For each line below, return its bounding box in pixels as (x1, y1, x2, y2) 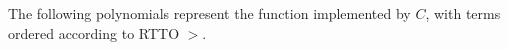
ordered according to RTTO (8, 22, 180, 43)
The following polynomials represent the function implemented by (8, 3, 411, 23)
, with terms (425, 3, 501, 23)
